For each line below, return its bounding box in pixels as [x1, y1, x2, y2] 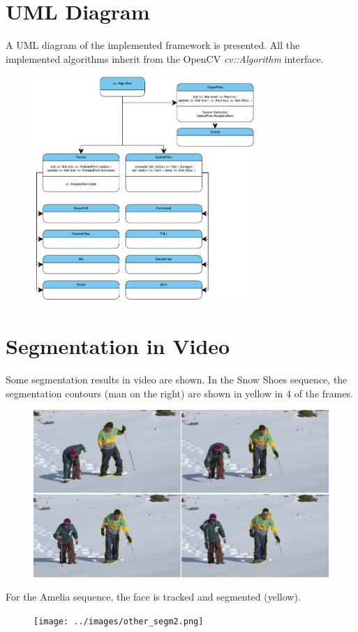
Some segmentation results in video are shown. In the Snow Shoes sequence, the [6, 372, 348, 387]
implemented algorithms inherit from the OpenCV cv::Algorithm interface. [6, 51, 324, 66]
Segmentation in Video [6, 332, 230, 360]
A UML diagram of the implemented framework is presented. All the [6, 38, 300, 52]
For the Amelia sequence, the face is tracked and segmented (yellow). [6, 589, 301, 604]
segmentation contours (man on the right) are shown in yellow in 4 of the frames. [6, 385, 353, 400]
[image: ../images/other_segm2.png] [33, 616, 204, 626]
